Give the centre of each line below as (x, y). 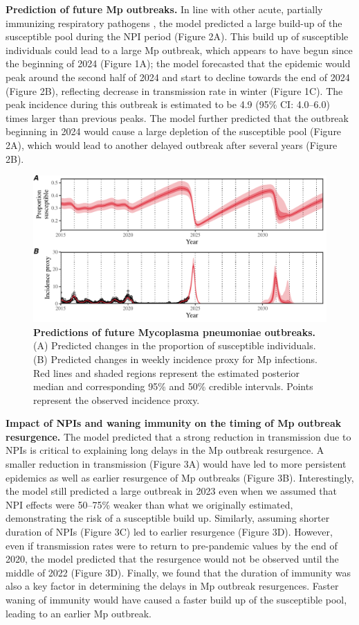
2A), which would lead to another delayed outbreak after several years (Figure (172, 144)
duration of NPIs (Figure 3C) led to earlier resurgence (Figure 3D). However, (169, 532)
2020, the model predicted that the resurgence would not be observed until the (172, 559)
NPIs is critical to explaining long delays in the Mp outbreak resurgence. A (165, 450)
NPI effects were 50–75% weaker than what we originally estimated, (149, 504)
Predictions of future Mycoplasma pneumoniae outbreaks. (174, 332)
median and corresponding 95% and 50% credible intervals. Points (173, 386)
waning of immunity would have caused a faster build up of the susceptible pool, (176, 599)
